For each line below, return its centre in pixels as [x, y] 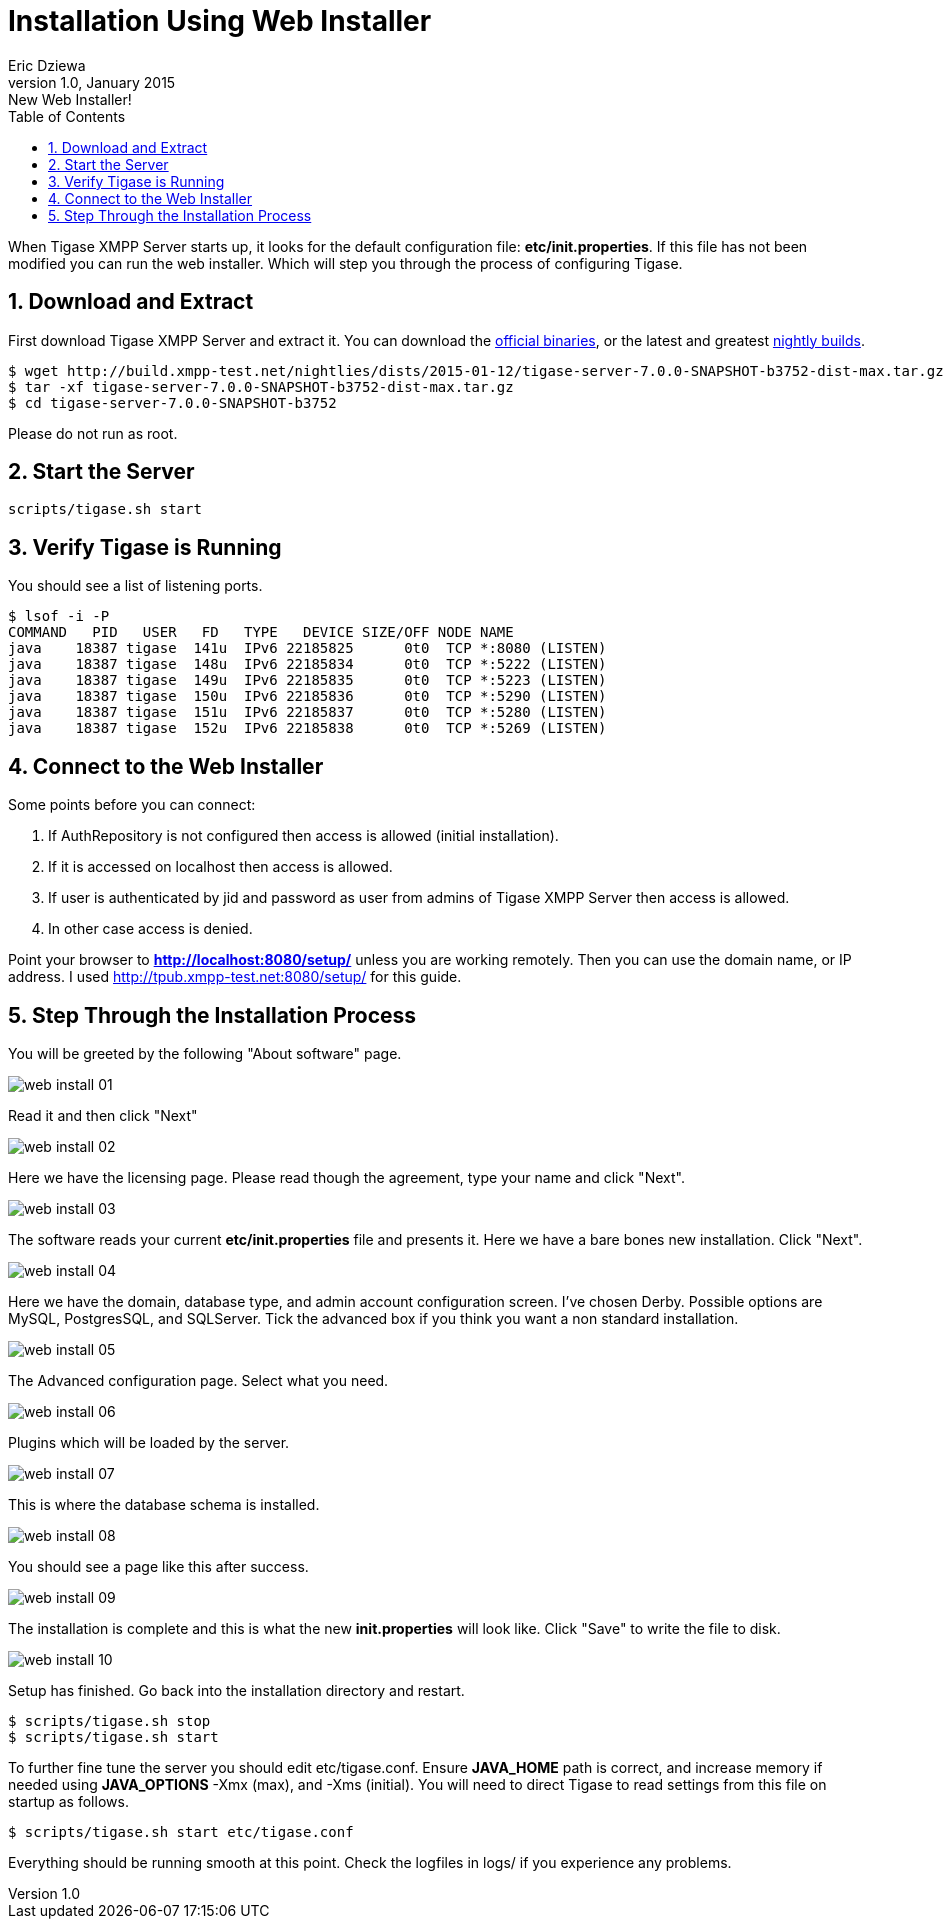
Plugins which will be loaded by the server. [149, 1442]
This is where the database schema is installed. [164, 1504]
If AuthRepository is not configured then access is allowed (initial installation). [303, 836]
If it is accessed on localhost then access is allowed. [220, 867]
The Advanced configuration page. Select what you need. [198, 1380]
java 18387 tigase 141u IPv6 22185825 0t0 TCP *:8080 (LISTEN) [307, 648]
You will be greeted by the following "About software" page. [205, 1053]
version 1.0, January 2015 [92, 82]
